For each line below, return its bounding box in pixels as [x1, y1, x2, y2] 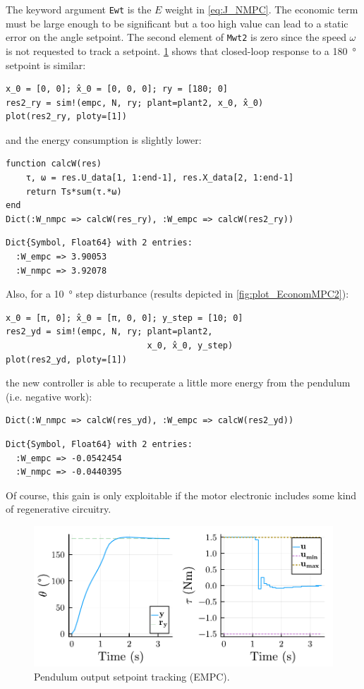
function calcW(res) [6, 159, 102, 169]
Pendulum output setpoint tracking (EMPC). [34, 669, 230, 684]
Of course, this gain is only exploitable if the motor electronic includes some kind [6, 487, 357, 502]
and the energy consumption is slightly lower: [6, 132, 202, 147]
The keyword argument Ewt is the [6, 2, 152, 16]
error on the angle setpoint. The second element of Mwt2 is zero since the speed [6, 30, 346, 44]
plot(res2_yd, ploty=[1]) [6, 354, 127, 365]
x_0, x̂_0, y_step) [147, 341, 233, 350]
